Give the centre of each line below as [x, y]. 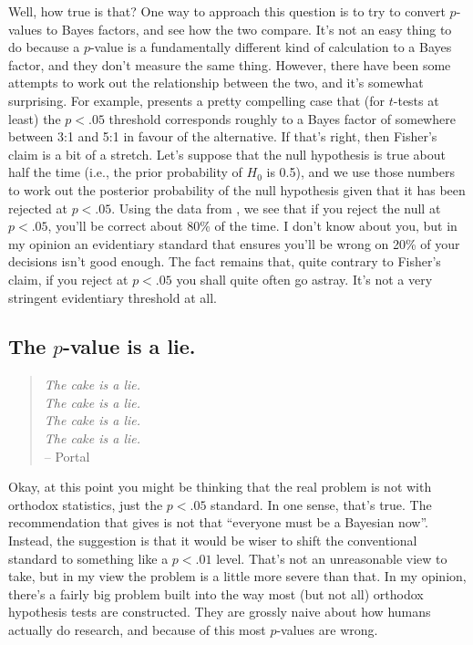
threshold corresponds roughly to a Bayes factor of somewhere [282, 118]
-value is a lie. [129, 346]
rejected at [38, 208]
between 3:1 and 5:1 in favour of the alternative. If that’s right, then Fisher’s [223, 136]
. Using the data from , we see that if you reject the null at [276, 208]
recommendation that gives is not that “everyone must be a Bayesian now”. [218, 522]
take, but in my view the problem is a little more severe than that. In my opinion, [237, 576]
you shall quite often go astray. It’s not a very [304, 279]
